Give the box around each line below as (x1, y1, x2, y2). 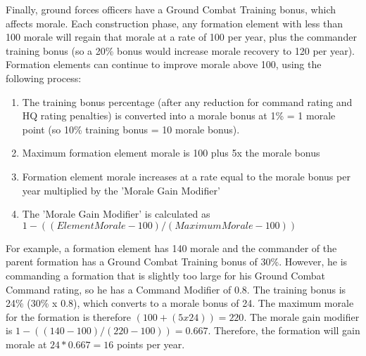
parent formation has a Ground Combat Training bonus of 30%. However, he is (6, 254, 348, 269)
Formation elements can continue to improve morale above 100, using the (6, 57, 322, 72)
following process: (6, 70, 82, 85)
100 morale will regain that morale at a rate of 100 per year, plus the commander (6, 29, 357, 44)
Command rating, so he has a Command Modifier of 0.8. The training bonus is (6, 282, 346, 296)
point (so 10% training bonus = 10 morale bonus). (22, 121, 240, 136)
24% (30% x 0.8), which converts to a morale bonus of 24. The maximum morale (6, 296, 354, 310)
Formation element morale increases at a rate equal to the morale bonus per (22, 169, 351, 183)
